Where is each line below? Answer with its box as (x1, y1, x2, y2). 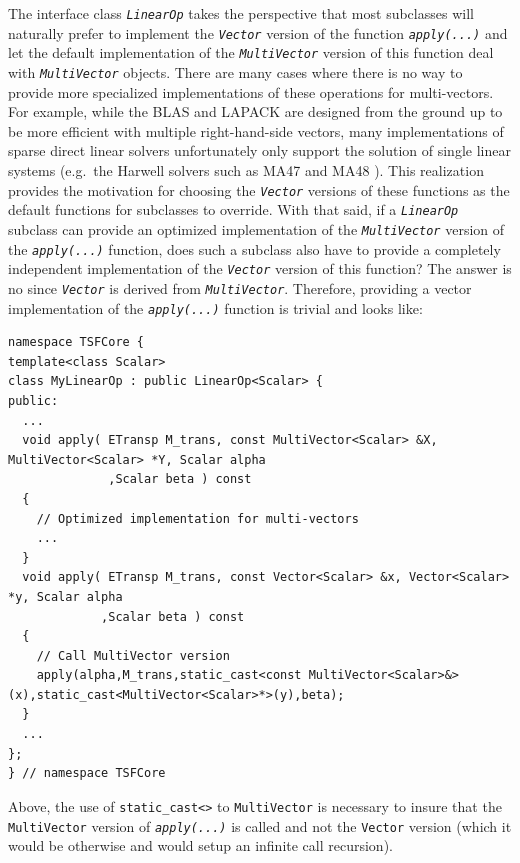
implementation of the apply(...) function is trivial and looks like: (8, 297, 423, 318)
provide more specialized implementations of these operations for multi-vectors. (8, 81, 494, 102)
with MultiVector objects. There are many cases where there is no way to (8, 61, 463, 82)
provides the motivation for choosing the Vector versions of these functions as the (8, 179, 510, 200)
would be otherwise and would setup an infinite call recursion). (8, 835, 393, 856)
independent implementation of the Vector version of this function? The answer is (8, 258, 512, 279)
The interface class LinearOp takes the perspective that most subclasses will (8, 3, 474, 23)
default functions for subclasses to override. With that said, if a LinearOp (8, 199, 459, 220)
